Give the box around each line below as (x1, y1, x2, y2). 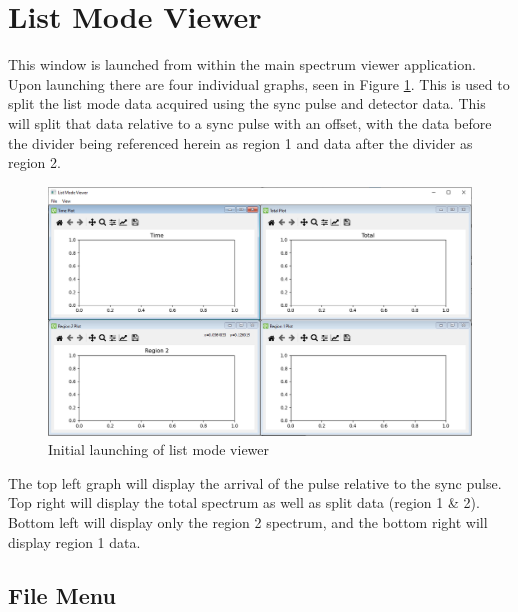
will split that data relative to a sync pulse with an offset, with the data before (8, 112, 492, 133)
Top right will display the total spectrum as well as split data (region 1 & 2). (8, 492, 480, 513)
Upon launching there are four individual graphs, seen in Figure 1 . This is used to (8, 73, 510, 94)
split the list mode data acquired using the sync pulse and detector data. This (8, 93, 486, 114)
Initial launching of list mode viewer (48, 439, 270, 460)
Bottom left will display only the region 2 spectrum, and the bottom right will (8, 511, 488, 532)
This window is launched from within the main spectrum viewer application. (8, 54, 476, 75)
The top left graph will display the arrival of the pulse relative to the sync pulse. (8, 472, 502, 493)
